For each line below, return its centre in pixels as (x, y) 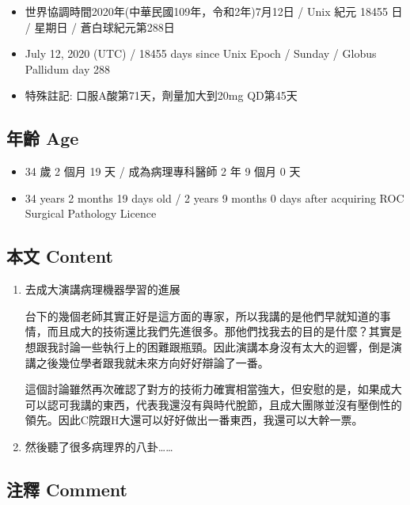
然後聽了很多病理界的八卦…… (99, 446)
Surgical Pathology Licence (91, 213)
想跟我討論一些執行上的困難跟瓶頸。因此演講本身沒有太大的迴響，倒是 (208, 346)
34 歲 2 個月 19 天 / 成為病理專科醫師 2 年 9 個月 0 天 (163, 171)
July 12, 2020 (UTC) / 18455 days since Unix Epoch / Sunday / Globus (201, 53)
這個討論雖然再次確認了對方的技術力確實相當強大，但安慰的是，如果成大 (213, 389)
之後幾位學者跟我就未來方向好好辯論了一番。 (152, 362)
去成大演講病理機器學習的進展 (102, 289)
